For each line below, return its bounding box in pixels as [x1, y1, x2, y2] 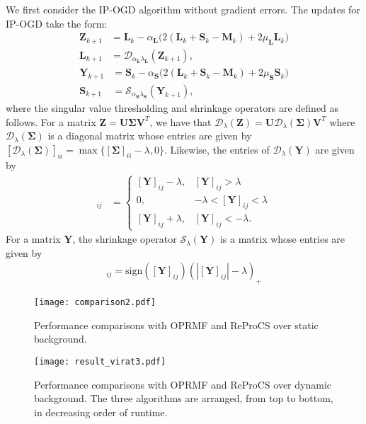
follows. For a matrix [6, 114, 96, 129]
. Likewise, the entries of [164, 142, 270, 156]
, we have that [149, 114, 212, 129]
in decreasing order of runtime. [34, 404, 168, 419]
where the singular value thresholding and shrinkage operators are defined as [6, 100, 339, 115]
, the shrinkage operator [72, 231, 177, 246]
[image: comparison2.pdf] [34, 297, 156, 308]
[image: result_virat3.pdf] [34, 356, 166, 367]
